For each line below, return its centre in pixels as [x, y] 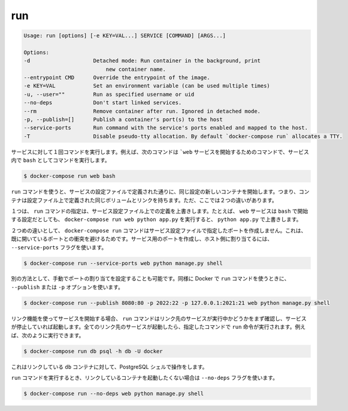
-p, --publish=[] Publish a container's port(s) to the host [123, 120]
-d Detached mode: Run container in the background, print [142, 61]
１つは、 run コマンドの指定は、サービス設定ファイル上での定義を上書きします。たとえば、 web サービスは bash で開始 [160, 211]
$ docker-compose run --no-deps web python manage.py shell [114, 393]
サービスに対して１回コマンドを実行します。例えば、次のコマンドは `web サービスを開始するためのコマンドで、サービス [160, 152]
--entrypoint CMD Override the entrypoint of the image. [117, 78]
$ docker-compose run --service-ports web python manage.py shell [123, 263]
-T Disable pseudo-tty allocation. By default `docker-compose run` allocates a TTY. [183, 136]
